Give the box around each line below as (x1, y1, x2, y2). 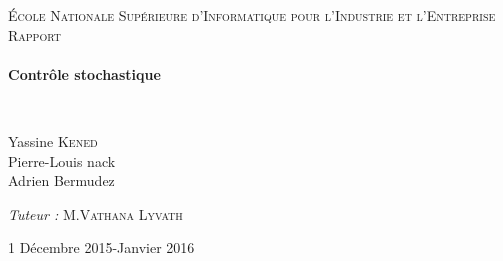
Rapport (8, 24, 61, 45)
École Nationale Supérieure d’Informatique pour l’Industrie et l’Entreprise (8, 5, 496, 25)
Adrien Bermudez (8, 170, 115, 191)
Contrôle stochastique (8, 63, 161, 84)
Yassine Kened (8, 130, 98, 151)
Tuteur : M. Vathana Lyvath (8, 203, 183, 224)
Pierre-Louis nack (8, 150, 116, 171)
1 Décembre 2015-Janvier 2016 (8, 237, 195, 258)
